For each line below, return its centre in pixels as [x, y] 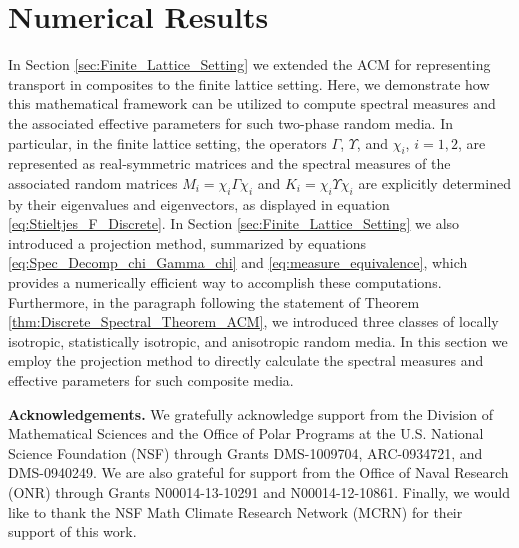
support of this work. [72, 531]
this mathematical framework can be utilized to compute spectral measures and [252, 103]
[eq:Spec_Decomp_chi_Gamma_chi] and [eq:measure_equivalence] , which [238, 262]
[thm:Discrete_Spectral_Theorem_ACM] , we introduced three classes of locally [253, 321]
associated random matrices [93, 182]
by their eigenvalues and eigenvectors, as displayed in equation [199, 203]
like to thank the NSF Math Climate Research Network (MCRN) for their [235, 511]
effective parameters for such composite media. [151, 380]
